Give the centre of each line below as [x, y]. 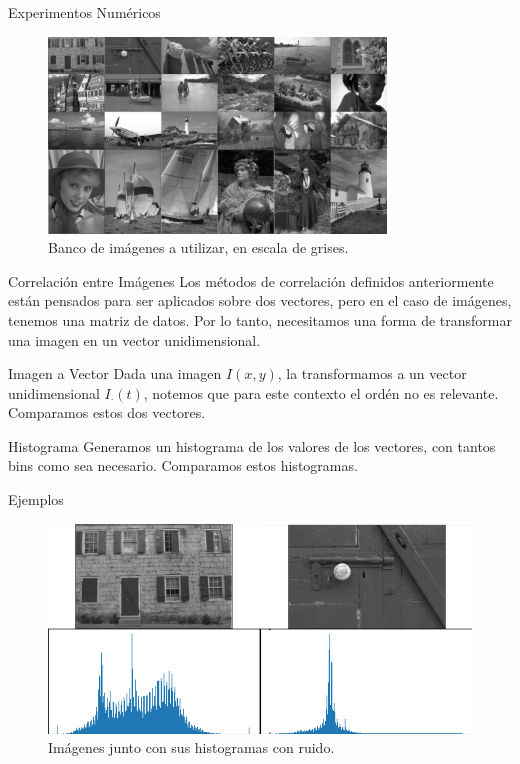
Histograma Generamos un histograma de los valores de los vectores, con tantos [252, 445]
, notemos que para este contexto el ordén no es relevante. [321, 392]
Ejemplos [36, 499]
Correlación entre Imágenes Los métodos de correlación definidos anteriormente [251, 280]
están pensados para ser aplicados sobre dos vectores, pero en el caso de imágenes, [260, 300]
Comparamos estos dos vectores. [107, 412]
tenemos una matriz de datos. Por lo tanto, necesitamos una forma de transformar [260, 319]
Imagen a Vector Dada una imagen [115, 373]
